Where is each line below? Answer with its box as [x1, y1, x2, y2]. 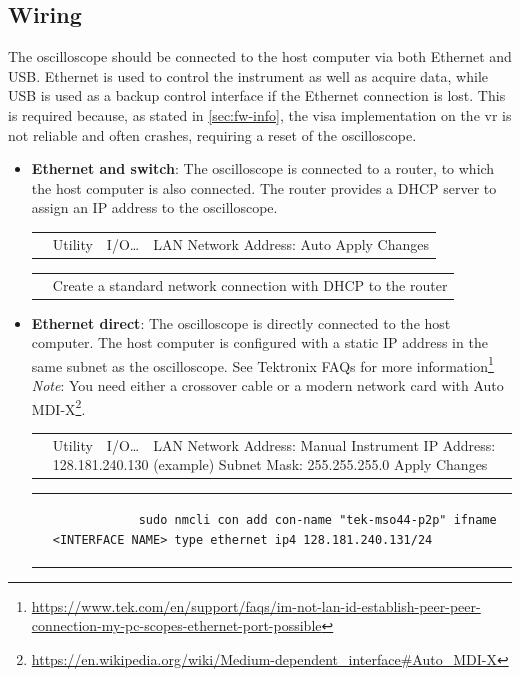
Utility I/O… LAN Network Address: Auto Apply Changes [52, 233, 430, 254]
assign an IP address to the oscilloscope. [31, 197, 278, 218]
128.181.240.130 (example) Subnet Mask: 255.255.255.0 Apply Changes [52, 454, 488, 475]
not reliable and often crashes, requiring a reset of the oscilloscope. [8, 124, 417, 145]
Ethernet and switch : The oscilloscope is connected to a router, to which [31, 158, 495, 179]
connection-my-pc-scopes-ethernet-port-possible [31, 615, 322, 636]
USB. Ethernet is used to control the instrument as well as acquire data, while [8, 65, 489, 86]
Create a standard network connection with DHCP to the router [52, 274, 448, 295]
